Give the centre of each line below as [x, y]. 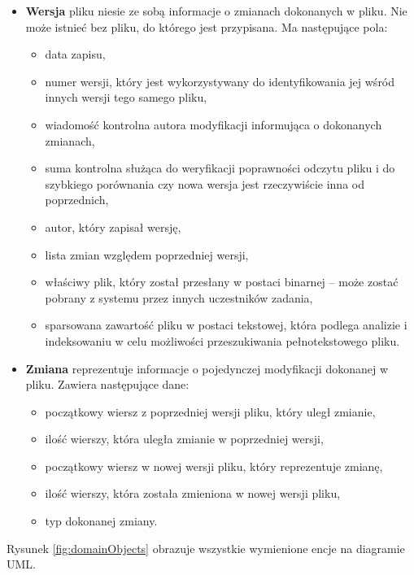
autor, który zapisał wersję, [113, 227]
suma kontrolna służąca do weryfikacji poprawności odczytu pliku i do [220, 168]
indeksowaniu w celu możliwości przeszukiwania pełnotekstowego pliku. [222, 340]
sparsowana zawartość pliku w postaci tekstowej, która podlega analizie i [226, 325]
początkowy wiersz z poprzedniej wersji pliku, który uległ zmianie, [210, 411]
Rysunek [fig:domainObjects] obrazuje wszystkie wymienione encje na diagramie [206, 548]
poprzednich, [77, 200]
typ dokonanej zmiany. [101, 521]
